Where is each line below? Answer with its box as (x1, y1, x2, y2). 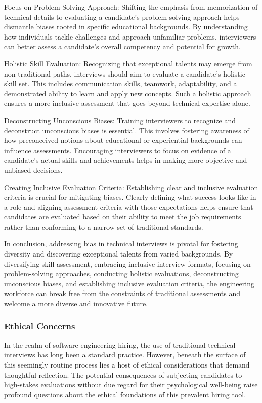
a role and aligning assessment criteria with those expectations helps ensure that (4, 201, 253, 212)
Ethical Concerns (4, 319, 75, 332)
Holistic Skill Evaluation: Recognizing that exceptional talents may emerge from (4, 58, 252, 68)
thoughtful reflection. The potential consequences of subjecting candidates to (4, 369, 242, 380)
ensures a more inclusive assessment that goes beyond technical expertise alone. (4, 98, 250, 108)
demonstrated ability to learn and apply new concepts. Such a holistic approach (4, 88, 251, 98)
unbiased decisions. (4, 164, 63, 175)
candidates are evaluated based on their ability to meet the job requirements (4, 211, 241, 222)
